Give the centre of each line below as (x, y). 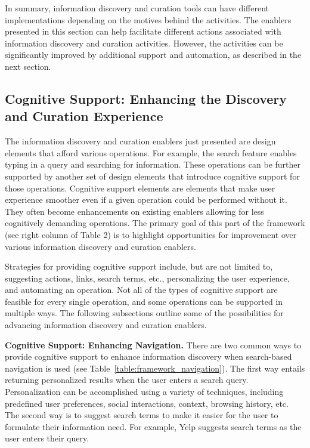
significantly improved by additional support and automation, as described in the (153, 55)
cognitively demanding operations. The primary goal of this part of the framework (155, 223)
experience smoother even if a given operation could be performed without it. (146, 200)
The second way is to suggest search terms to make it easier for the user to (142, 415)
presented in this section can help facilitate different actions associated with (143, 31)
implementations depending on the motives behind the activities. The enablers (148, 19)
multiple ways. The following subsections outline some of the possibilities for (144, 313)
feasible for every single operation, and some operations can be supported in (144, 301)
